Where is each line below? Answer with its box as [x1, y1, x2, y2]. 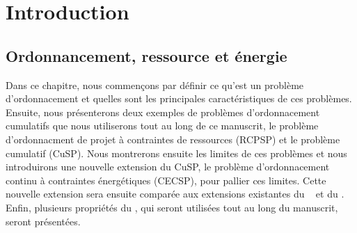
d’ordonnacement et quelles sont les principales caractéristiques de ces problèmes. [6, 91, 352, 106]
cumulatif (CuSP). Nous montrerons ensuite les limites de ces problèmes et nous [6, 145, 347, 160]
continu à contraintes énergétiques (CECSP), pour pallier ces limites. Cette [6, 172, 326, 187]
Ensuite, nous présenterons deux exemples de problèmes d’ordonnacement [6, 104, 320, 119]
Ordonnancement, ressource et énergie [6, 45, 287, 66]
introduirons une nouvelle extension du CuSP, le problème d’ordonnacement [6, 159, 330, 174]
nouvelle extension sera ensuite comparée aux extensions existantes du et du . [6, 186, 344, 201]
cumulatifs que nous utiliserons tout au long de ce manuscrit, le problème [6, 118, 319, 133]
